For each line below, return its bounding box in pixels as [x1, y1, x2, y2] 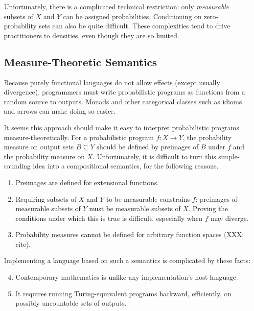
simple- [218, 151, 240, 161]
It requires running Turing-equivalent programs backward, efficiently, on [15, 288, 231, 298]
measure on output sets [4, 142, 74, 152]
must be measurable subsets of [89, 203, 181, 214]
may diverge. [210, 213, 249, 223]
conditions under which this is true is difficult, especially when [15, 213, 203, 223]
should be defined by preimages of [96, 142, 199, 152]
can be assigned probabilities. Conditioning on [63, 11, 202, 21]
